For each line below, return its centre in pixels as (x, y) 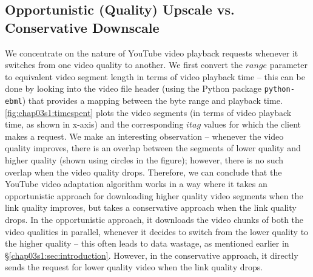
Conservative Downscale (82, 27)
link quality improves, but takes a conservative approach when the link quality (151, 207)
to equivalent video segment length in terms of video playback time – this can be (155, 76)
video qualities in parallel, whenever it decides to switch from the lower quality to (157, 231)
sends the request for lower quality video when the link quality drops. (134, 267)
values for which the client (252, 124)
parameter (288, 65)
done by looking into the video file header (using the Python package (133, 88)
